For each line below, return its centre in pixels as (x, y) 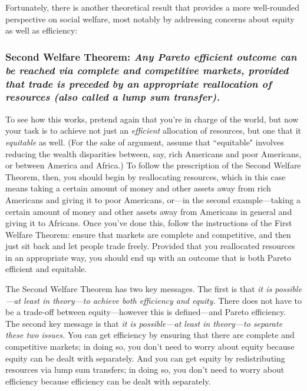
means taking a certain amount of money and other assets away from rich (138, 188)
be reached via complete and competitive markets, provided (147, 70)
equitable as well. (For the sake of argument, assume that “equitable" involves (145, 142)
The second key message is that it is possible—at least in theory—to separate (144, 323)
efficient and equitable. (46, 269)
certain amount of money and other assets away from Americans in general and (149, 211)
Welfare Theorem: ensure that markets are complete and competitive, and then (148, 234)
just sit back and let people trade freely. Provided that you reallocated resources (150, 246)
